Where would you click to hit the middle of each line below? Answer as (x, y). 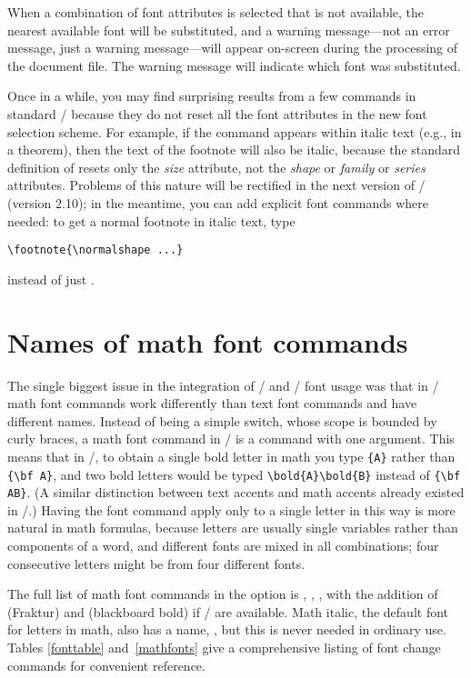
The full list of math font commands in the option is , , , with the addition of (223, 594)
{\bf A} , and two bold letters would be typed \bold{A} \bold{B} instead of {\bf (234, 474)
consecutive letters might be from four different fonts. (156, 563)
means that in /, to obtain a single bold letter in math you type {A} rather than (231, 456)
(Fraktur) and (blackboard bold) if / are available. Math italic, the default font (228, 611)
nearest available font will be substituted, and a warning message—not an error (229, 30)
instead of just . (51, 279)
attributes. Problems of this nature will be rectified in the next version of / (216, 185)
